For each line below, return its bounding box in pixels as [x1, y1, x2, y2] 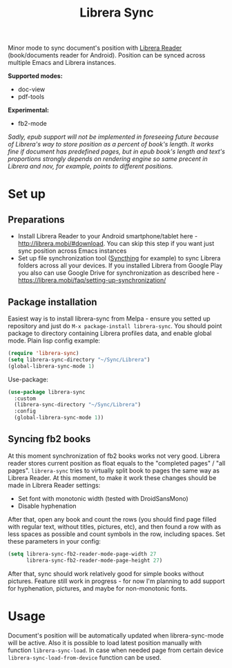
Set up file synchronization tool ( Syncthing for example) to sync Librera [17, 254, 221, 263]
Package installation [8, 296, 97, 308]
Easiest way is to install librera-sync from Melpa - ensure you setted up [8, 314, 211, 323]
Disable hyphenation [17, 502, 77, 510]
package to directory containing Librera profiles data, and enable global [8, 330, 212, 337]
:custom [14, 395, 37, 402]
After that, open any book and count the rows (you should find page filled [8, 515, 217, 523]
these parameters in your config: [8, 537, 101, 545]
